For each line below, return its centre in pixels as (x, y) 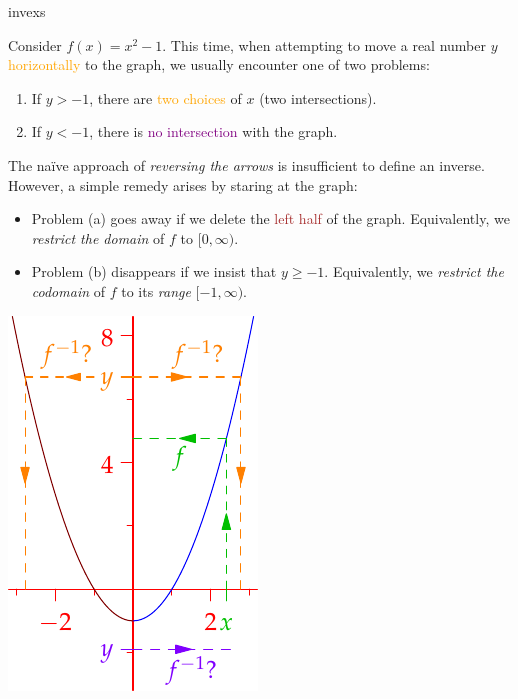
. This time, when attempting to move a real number (324, 44)
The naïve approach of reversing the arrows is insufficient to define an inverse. (246, 164)
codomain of (68, 290)
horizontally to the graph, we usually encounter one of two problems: (219, 64)
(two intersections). (318, 97)
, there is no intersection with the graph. (213, 131)
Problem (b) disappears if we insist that (154, 271)
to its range (156, 290)
